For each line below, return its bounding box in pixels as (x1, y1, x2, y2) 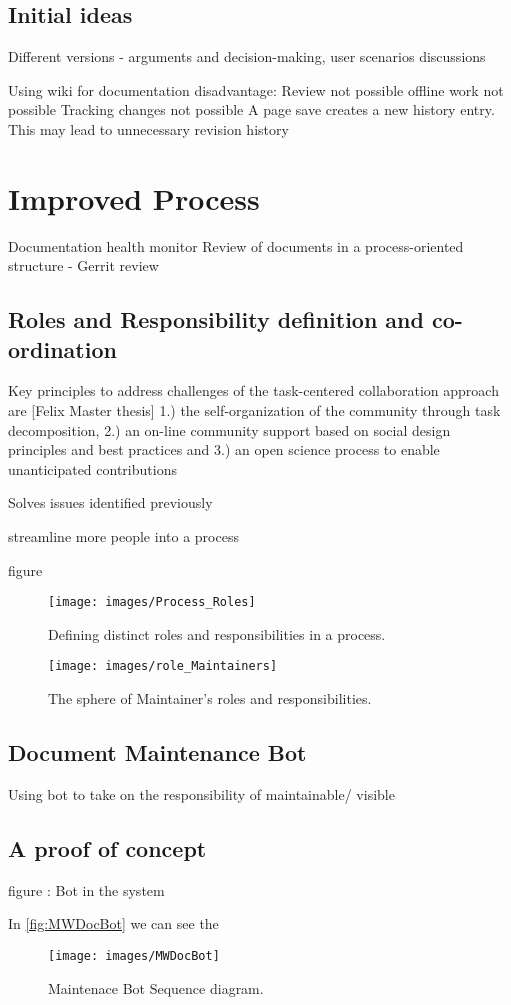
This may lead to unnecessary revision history (8, 118, 289, 139)
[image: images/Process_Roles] (48, 595, 256, 610)
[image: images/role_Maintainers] (48, 659, 278, 674)
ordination (8, 333, 117, 364)
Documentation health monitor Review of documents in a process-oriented (8, 235, 464, 256)
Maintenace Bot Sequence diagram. (48, 977, 264, 998)
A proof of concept (8, 832, 207, 863)
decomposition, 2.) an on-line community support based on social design (8, 419, 451, 440)
